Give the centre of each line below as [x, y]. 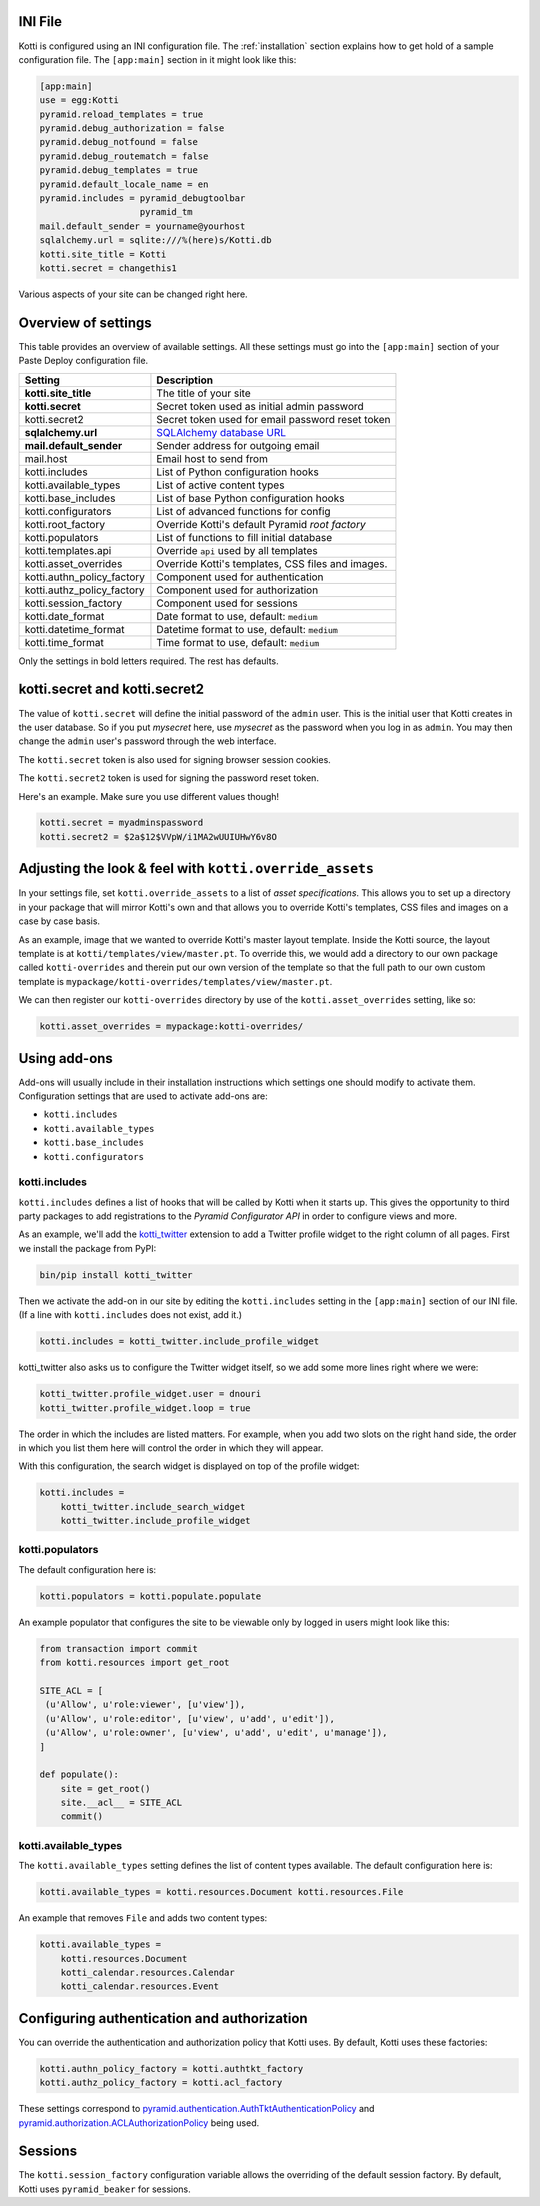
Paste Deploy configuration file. [83, 361]
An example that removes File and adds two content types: [143, 1918]
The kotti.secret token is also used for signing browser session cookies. [175, 759]
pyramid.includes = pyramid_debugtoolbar [142, 198]
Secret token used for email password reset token [273, 419]
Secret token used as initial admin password [260, 406]
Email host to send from [212, 458]
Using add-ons [66, 1058]
